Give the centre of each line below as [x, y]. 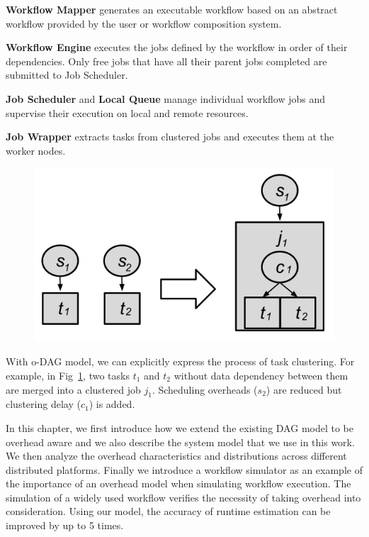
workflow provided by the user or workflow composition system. [144, 23]
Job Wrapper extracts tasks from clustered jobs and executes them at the [170, 137]
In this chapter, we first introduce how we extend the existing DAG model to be [180, 427]
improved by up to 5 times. [65, 525]
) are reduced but [304, 389]
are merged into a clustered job [73, 389]
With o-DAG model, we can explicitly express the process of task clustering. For [180, 361]
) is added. [112, 404]
